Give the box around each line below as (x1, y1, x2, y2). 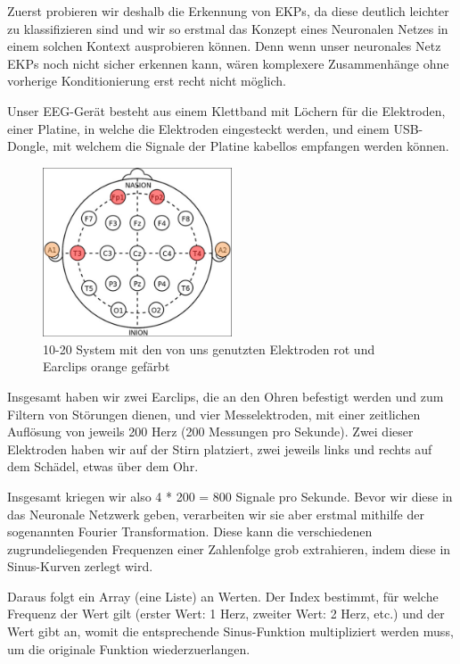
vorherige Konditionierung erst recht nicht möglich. (7, 71, 286, 90)
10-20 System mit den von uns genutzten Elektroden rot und (43, 339, 375, 358)
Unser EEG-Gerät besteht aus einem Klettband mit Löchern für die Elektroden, (7, 101, 446, 120)
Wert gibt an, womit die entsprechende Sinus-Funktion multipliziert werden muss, (7, 622, 454, 641)
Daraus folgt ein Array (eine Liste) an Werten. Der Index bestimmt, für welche (7, 586, 439, 605)
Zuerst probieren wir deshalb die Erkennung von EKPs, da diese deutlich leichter (7, 2, 449, 20)
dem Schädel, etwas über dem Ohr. (7, 457, 199, 476)
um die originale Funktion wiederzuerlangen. (7, 639, 251, 658)
